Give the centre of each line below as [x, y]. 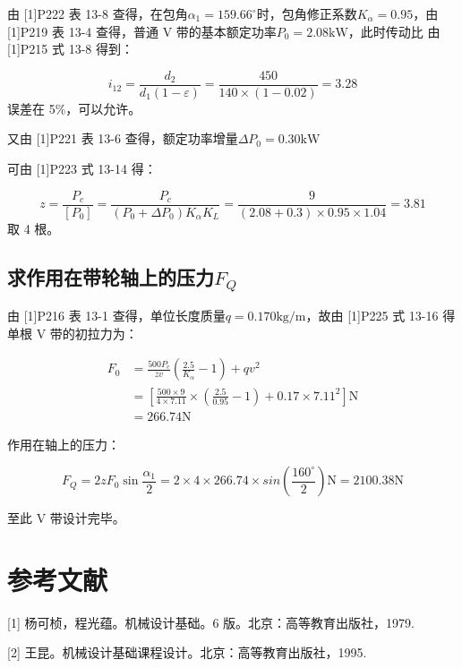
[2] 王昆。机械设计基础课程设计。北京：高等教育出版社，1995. [187, 652]
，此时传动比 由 [394, 31]
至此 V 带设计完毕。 [66, 518]
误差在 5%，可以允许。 [74, 108]
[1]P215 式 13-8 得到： [70, 49]
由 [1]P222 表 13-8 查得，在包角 [98, 13]
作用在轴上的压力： [64, 444]
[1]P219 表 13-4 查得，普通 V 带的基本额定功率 [142, 31]
